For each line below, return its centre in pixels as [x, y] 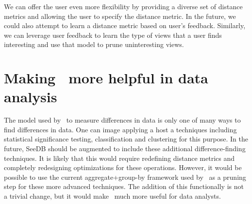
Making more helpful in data [106, 78]
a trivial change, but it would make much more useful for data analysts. [112, 196]
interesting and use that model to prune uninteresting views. [94, 44]
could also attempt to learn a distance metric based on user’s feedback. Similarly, [125, 25]
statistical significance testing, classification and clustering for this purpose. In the [126, 139]
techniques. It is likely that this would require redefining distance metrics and [119, 158]
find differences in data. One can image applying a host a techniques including [120, 129]
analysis [31, 97]
